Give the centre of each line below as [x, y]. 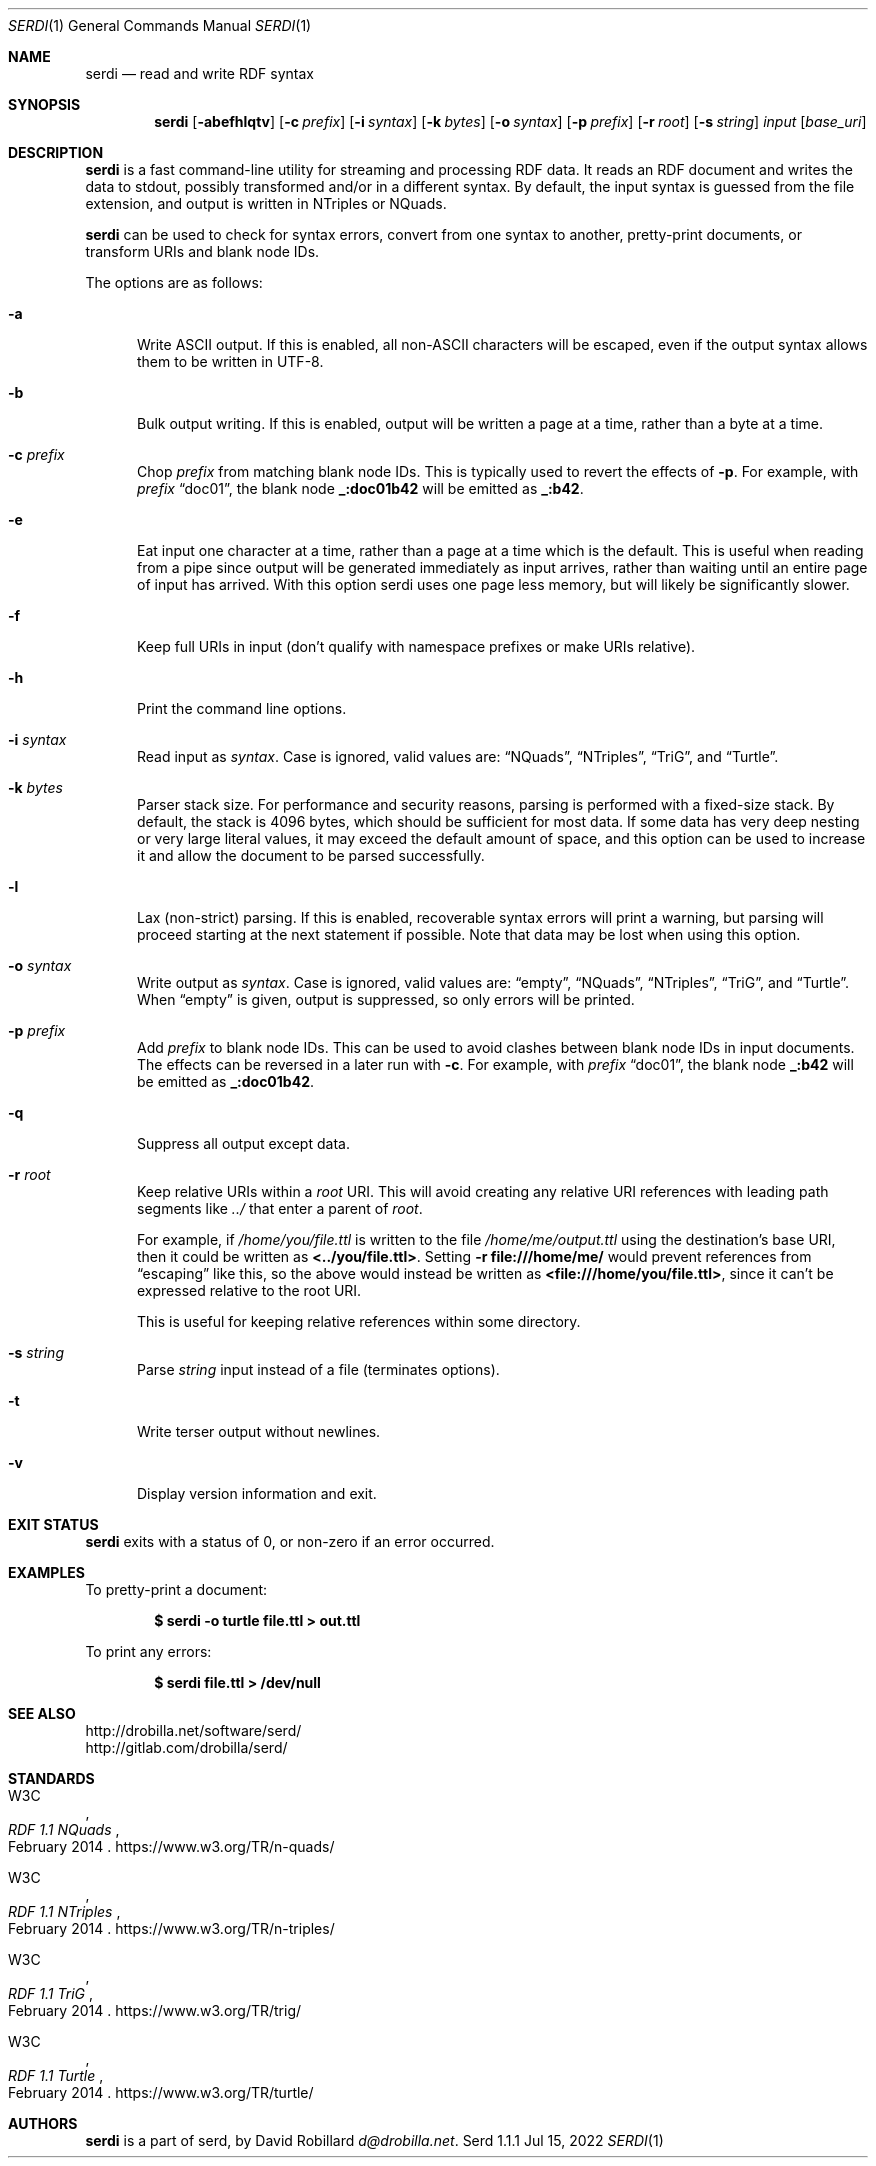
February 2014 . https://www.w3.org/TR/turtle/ [161, 2092]
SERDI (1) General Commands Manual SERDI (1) [160, 25]
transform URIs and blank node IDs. [202, 251]
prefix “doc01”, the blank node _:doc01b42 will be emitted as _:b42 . [360, 488]
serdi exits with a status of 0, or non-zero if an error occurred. [290, 1541]
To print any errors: [148, 1651]
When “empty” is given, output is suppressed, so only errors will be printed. [386, 999]
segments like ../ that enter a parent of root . [280, 1208]
